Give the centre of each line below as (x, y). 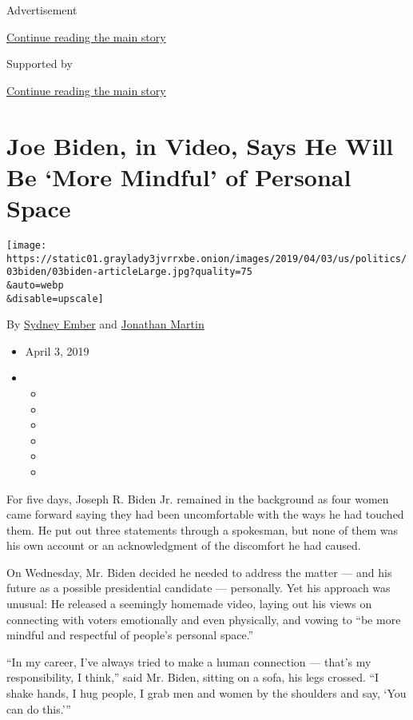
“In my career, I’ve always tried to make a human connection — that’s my (189, 661)
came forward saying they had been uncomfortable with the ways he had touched (205, 514)
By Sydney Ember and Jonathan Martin (105, 324)
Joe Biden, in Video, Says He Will (200, 145)
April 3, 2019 (57, 350)
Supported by (40, 64)
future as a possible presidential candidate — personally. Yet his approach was (199, 588)
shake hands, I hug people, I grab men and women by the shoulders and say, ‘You (206, 693)
